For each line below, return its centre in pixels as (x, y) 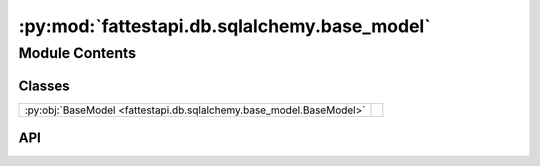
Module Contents (77, 53)
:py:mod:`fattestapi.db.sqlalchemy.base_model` (224, 26)
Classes (44, 85)
